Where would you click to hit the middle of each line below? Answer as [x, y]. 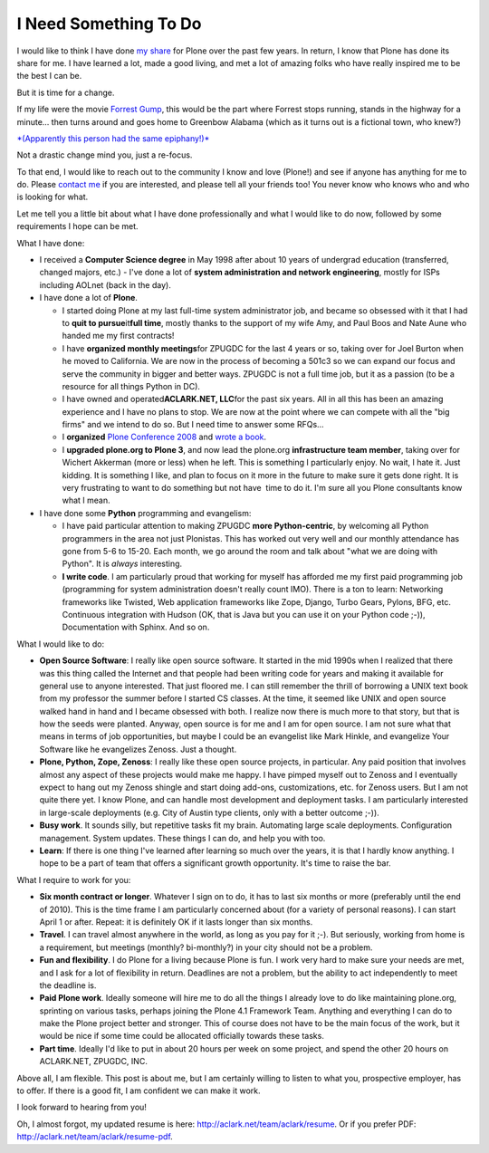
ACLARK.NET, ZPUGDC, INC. [94, 1062]
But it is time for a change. [66, 92]
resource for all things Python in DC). [131, 386]
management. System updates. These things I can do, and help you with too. [182, 838]
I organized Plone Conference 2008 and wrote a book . [164, 437]
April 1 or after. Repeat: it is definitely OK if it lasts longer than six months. [176, 922]
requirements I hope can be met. [78, 226]
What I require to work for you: [74, 879]
